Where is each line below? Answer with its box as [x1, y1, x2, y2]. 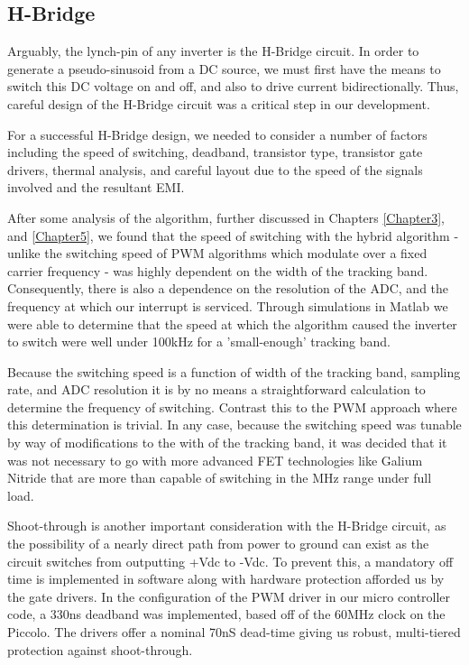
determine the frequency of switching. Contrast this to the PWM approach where [7, 397, 457, 416]
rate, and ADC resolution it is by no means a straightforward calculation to [7, 380, 426, 399]
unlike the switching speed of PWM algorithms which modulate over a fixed [7, 244, 428, 263]
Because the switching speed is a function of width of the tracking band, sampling [7, 362, 461, 381]
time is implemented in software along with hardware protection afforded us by [7, 569, 445, 588]
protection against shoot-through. [7, 640, 193, 659]
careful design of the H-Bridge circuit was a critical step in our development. [7, 94, 430, 113]
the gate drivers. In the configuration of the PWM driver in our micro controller [7, 586, 451, 605]
